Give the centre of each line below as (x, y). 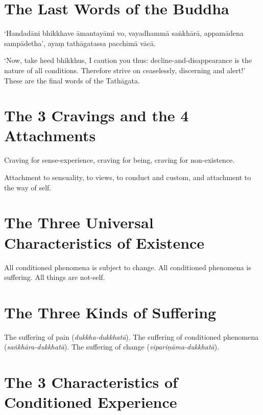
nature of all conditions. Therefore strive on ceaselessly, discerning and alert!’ (125, 70)
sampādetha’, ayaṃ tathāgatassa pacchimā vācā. (80, 43)
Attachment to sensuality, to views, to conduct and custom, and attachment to (128, 177)
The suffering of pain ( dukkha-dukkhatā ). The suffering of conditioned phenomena (131, 336)
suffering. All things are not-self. (55, 277)
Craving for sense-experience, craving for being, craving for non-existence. (119, 160)
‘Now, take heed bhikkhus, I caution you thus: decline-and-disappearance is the (128, 60)
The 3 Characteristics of (91, 382)
